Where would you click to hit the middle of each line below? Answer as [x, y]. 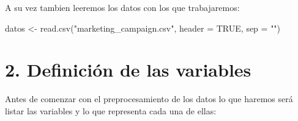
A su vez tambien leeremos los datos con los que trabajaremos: [122, 7]
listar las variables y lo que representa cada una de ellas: [111, 110]
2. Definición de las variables [128, 70]
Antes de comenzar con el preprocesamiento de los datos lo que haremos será [149, 99]
